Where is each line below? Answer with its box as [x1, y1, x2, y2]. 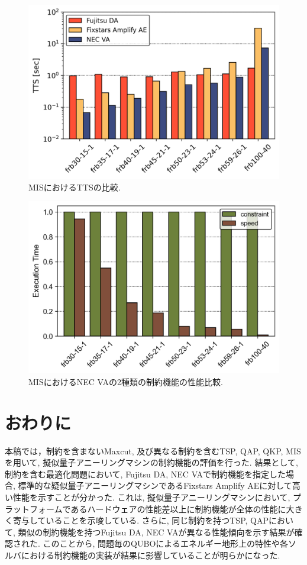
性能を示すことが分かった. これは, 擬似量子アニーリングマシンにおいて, [12, 490, 290, 503]
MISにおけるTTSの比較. [28, 180, 121, 193]
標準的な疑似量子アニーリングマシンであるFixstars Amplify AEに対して [18, 479, 292, 492]
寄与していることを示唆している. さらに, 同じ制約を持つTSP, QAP [12, 514, 269, 527]
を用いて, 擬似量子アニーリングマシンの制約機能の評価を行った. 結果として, [5, 456, 298, 469]
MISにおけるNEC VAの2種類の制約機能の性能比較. [28, 375, 223, 388]
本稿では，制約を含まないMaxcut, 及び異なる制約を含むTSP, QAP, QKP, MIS [5, 444, 301, 457]
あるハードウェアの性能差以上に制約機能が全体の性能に [70, 502, 286, 515]
